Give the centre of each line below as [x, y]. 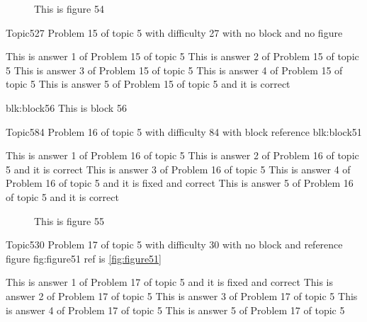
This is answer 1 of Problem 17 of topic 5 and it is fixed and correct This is [169, 282]
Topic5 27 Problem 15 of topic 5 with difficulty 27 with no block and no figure [174, 32]
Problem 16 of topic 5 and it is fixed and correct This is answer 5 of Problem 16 [180, 183]
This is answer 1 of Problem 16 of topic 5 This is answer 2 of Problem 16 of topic [182, 155]
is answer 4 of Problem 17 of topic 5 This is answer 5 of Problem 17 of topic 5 [175, 310]
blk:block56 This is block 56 [66, 107]
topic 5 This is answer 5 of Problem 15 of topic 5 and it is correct [148, 84]
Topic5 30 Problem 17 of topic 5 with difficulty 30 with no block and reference [174, 245]
